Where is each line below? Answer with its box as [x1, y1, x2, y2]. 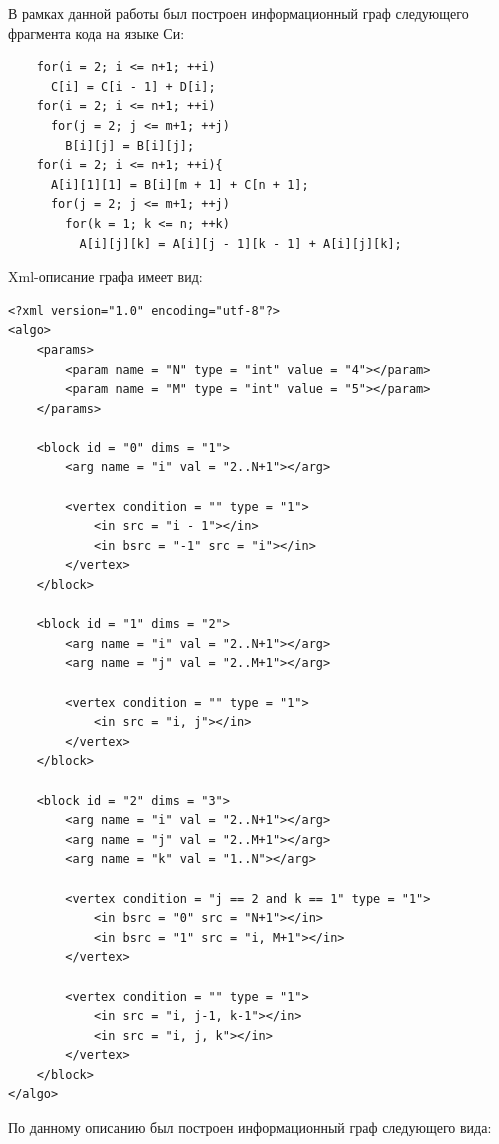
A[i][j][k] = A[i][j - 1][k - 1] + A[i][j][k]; [79, 236, 402, 251]
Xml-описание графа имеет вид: [8, 266, 203, 287]
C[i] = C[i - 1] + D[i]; [50, 79, 216, 94]
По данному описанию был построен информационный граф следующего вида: [8, 1117, 492, 1138]
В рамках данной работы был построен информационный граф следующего [8, 3, 469, 23]
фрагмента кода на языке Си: [8, 22, 185, 43]
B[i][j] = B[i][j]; [65, 138, 195, 153]
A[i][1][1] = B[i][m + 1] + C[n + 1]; [50, 177, 309, 192]
